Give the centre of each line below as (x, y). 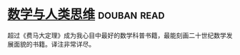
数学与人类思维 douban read (86, 14)
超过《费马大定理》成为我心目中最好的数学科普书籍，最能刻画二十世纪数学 (117, 35)
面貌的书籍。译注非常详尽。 (54, 44)
